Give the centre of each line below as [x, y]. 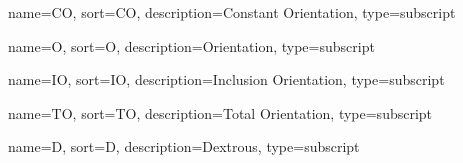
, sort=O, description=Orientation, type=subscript [218, 45]
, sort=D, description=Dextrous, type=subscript [211, 146]
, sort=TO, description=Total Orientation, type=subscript [252, 112]
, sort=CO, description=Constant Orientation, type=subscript [264, 12]
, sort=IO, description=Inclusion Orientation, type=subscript [256, 79]
